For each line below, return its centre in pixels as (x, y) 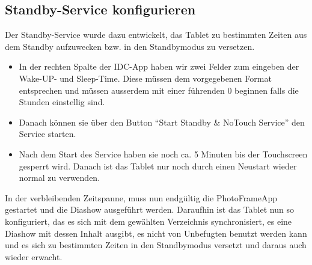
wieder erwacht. (34, 256)
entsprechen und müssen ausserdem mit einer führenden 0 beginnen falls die (159, 90)
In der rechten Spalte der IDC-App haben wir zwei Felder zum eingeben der (159, 66)
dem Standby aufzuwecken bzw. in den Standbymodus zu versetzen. (130, 46)
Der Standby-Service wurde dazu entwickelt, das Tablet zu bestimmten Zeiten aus (156, 35)
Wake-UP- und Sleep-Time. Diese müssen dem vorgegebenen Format (145, 78)
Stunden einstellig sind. (62, 102)
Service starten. (47, 134)
